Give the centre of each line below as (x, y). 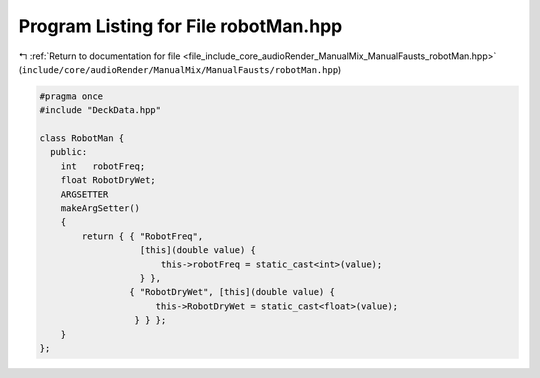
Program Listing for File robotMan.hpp (180, 26)
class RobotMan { (82, 138)
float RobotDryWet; (108, 180)
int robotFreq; (103, 166)
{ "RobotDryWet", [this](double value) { (231, 292)
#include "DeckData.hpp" (100, 110)
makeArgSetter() (100, 208)
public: (69, 152)
